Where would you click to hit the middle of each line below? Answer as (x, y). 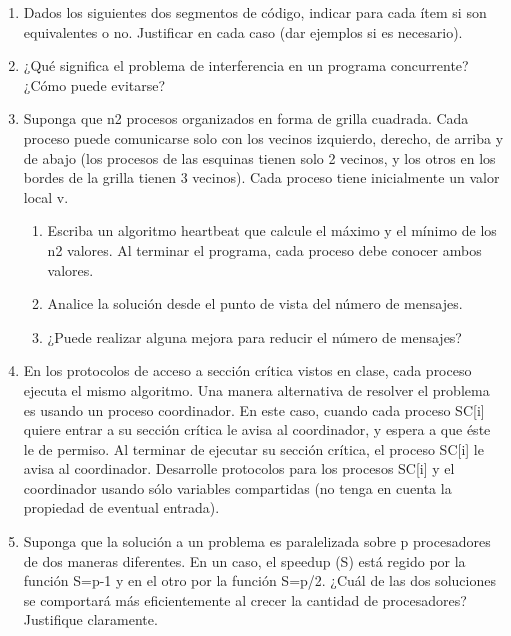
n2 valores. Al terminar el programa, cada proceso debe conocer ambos (264, 249)
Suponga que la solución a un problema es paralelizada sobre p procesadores (257, 541)
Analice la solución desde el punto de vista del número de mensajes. (255, 303)
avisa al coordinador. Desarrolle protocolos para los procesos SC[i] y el (239, 468)
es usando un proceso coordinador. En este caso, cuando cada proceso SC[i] (254, 409)
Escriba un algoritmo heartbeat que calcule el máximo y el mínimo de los (272, 230)
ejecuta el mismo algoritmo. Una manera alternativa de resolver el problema (256, 389)
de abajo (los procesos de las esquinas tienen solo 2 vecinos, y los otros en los (259, 157)
